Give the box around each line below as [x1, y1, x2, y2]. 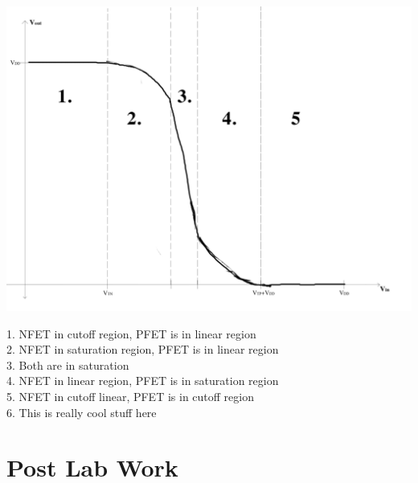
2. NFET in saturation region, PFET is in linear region [6, 341, 279, 358]
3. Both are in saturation [6, 356, 129, 373]
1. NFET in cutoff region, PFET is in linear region [6, 325, 256, 342]
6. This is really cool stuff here [6, 403, 157, 420]
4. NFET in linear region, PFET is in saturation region [6, 372, 279, 389]
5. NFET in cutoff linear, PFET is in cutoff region [6, 387, 254, 404]
